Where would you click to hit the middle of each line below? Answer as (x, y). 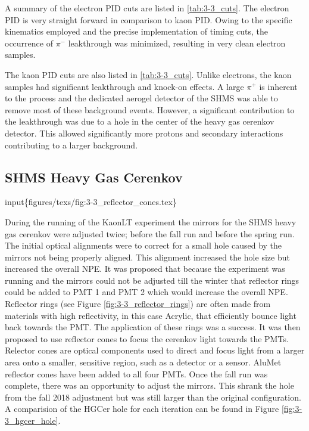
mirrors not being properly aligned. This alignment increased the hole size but (147, 257)
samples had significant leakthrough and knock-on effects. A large (124, 86)
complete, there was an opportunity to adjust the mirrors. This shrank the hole (149, 385)
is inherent (278, 86)
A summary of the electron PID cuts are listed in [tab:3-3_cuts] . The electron (147, 8)
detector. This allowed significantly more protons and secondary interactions (144, 133)
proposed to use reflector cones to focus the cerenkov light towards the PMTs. (147, 338)
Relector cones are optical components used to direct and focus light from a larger (155, 350)
